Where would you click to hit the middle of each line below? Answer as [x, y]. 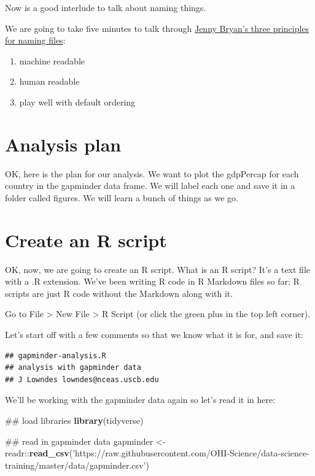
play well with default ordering [77, 102]
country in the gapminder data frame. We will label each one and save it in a [150, 186]
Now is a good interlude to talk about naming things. [106, 7]
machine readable [52, 60]
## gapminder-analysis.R [56, 355]
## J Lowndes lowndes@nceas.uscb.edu [82, 379]
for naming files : [35, 40]
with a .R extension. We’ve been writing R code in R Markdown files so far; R [152, 281]
